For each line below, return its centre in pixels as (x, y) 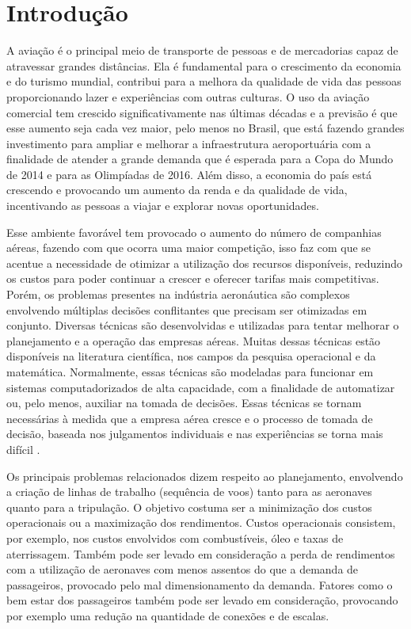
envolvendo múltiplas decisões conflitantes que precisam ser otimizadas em (187, 309)
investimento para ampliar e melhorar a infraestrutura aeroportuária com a (189, 143)
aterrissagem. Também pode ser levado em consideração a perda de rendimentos (201, 553)
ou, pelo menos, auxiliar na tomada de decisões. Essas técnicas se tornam (184, 403)
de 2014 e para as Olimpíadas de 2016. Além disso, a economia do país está (189, 174)
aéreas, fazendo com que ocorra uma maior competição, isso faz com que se (189, 248)
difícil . (23, 449)
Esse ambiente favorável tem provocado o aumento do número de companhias (194, 232)
